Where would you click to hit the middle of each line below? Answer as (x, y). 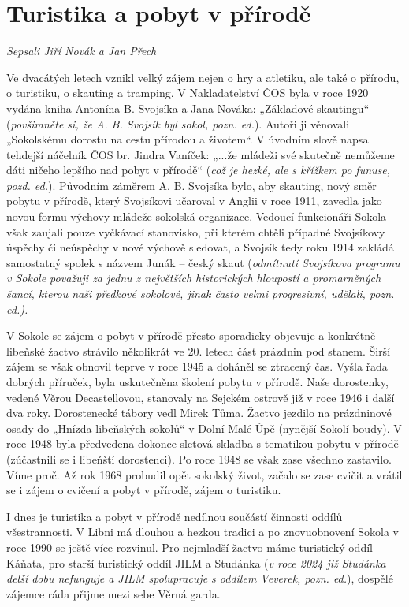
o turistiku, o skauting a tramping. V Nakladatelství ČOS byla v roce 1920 (188, 93)
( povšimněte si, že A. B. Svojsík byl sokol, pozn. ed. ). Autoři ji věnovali (178, 123)
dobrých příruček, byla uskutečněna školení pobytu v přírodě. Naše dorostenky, (197, 382)
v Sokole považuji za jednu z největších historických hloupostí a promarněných (194, 278)
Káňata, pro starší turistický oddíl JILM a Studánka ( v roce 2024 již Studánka (196, 562)
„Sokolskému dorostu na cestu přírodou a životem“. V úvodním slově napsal (189, 139)
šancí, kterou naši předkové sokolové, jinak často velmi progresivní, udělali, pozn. (201, 294)
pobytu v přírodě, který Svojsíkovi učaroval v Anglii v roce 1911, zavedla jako (194, 201)
